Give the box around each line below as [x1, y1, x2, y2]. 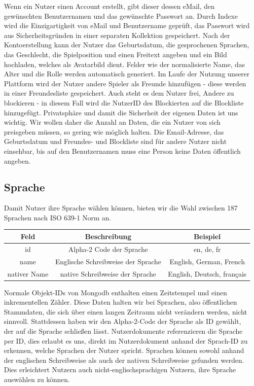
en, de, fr [193, 244, 221, 254]
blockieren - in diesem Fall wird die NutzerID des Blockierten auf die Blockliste [4, 97, 244, 107]
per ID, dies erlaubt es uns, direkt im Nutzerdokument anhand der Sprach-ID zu [4, 335, 248, 346]
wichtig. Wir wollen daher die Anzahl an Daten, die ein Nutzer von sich [4, 117, 221, 127]
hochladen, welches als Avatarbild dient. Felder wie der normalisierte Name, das [4, 59, 245, 69]
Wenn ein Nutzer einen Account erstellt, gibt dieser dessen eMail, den [4, 1, 215, 11]
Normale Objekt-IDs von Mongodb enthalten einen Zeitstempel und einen [4, 287, 227, 297]
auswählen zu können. [4, 374, 70, 384]
